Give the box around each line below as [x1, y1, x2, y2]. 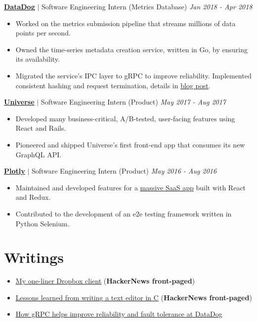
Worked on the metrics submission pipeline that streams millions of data [15, 18, 236, 28]
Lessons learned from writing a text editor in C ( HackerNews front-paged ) [15, 292, 252, 302]
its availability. [15, 54, 60, 64]
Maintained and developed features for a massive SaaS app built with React [15, 182, 246, 192]
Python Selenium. [15, 218, 70, 228]
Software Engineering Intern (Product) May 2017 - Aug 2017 [41, 97, 226, 107]
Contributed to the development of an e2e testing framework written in [15, 208, 232, 218]
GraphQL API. [15, 149, 62, 159]
